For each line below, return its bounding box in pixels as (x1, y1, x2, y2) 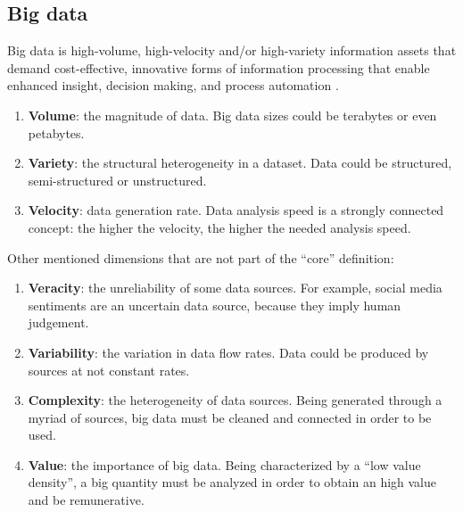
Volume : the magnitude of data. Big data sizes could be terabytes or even (28, 105, 437, 124)
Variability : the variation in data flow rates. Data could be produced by (28, 343, 429, 361)
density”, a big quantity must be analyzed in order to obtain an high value (28, 473, 437, 491)
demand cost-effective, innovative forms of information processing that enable (7, 58, 430, 77)
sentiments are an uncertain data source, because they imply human (28, 295, 401, 314)
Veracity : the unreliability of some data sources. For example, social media (28, 278, 442, 297)
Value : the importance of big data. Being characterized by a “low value (28, 455, 421, 474)
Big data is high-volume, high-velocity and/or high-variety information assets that (7, 41, 457, 60)
